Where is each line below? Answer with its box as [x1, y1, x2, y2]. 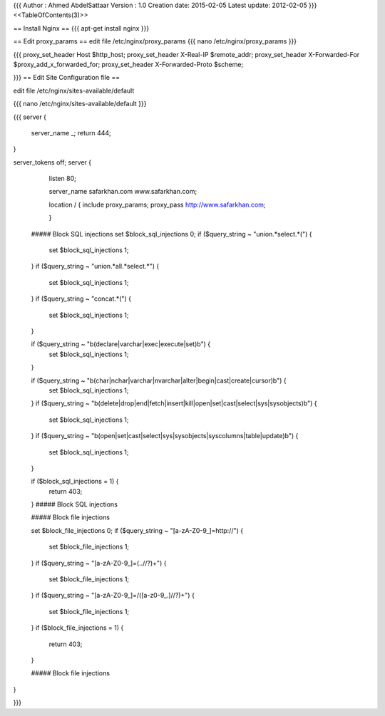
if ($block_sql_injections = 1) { [31, 477, 119, 486]
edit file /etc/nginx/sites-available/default [13, 86, 135, 95]
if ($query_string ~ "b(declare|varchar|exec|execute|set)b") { [31, 340, 210, 348]
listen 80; [48, 175, 76, 183]
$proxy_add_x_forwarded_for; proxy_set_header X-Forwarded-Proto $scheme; [13, 60, 244, 68]
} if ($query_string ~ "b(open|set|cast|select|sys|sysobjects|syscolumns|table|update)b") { [31, 432, 299, 440]
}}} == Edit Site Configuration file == [13, 73, 120, 82]
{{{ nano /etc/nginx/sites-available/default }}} [13, 100, 147, 108]
